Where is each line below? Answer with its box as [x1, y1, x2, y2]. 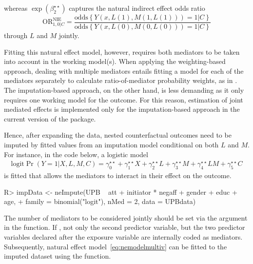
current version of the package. [4, 113, 96, 123]
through [4, 30, 28, 41]
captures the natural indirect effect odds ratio [69, 3, 205, 13]
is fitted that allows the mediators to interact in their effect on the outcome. [4, 170, 232, 181]
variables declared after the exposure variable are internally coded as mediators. [4, 231, 243, 242]
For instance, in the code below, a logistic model [4, 149, 148, 159]
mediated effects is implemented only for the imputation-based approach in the [4, 104, 240, 114]
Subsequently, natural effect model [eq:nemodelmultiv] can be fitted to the [4, 241, 227, 251]
